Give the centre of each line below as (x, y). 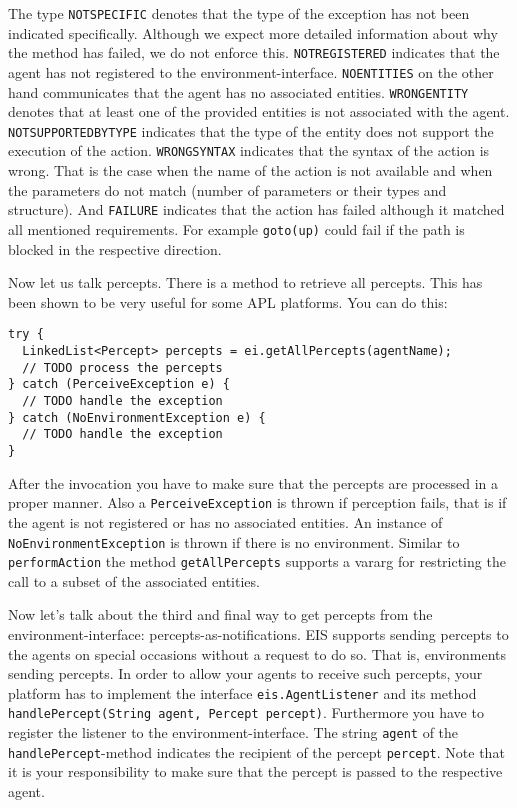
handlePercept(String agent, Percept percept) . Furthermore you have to (246, 712)
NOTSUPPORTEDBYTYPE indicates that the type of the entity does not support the (251, 130)
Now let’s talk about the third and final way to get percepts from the (220, 614)
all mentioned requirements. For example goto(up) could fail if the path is (236, 228)
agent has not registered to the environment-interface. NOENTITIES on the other (251, 71)
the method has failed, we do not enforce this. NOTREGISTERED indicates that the (254, 52)
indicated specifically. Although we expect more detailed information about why (253, 32)
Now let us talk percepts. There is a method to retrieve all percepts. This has (245, 282)
